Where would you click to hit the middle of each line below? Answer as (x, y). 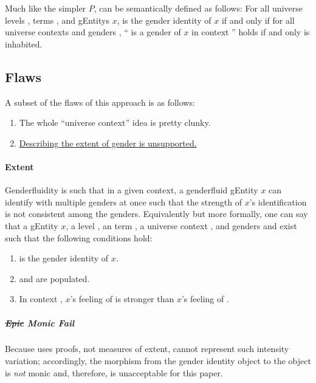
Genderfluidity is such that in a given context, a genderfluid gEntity (132, 190)
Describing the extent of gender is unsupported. (108, 143)
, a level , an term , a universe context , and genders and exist (181, 225)
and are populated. (54, 278)
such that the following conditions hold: (79, 237)
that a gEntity (32, 225)
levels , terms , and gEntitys (57, 20)
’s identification (278, 202)
